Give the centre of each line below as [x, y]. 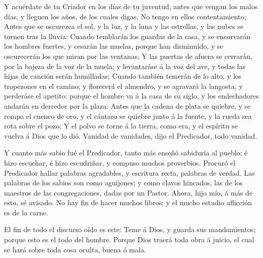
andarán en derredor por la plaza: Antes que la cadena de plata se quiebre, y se [127, 105]
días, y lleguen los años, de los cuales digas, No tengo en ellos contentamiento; [125, 16]
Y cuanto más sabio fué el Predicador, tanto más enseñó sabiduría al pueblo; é [126, 153]
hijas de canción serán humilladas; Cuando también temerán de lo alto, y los [123, 76]
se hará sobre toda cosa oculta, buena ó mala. [75, 249]
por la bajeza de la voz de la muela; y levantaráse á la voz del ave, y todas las [125, 66]
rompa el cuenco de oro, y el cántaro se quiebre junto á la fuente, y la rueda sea [128, 116]
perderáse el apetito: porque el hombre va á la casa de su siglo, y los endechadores [132, 96]
